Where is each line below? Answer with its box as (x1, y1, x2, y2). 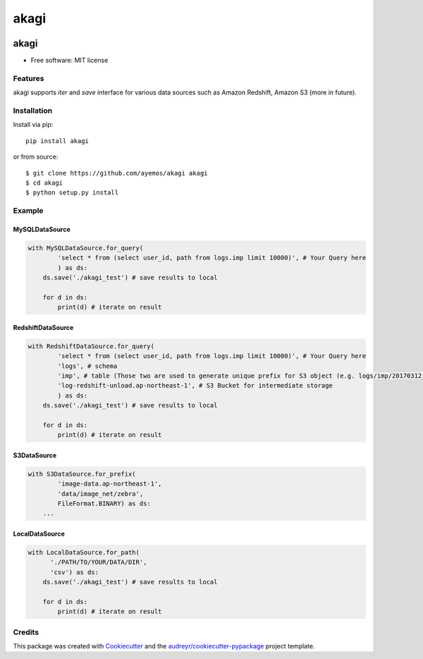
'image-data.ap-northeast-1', (57, 480, 162, 488)
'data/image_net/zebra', (57, 490, 144, 498)
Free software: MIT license (30, 56, 109, 65)
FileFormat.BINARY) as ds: (57, 500, 151, 507)
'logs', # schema (57, 362, 118, 370)
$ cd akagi (25, 178, 63, 187)
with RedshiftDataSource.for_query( (27, 342, 155, 350)
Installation (13, 106, 53, 116)
